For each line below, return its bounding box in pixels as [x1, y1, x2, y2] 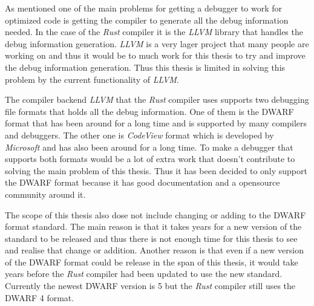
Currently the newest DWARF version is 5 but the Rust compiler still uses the [5, 279, 296, 292]
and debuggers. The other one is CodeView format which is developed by [5, 128, 274, 141]
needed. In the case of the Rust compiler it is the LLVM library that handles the [5, 25, 303, 38]
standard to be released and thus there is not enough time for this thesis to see [5, 232, 298, 244]
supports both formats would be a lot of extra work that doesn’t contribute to [5, 152, 295, 165]
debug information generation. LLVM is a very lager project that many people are [5, 37, 309, 50]
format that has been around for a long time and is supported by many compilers [5, 117, 307, 129]
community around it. [5, 187, 86, 200]
